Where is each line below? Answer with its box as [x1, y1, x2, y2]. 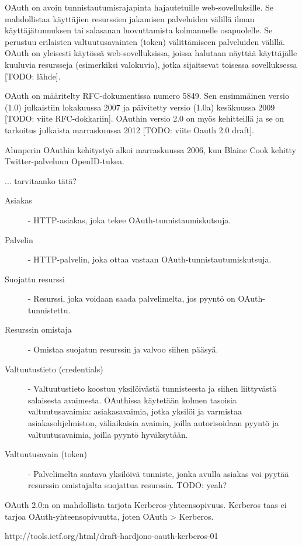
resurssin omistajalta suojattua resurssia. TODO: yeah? [28, 479, 227, 491]
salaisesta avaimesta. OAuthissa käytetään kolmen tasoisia [28, 393, 237, 406]
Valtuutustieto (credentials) [5, 362, 103, 375]
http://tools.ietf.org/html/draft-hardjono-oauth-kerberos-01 [5, 530, 218, 542]
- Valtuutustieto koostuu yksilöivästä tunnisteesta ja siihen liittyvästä [28, 382, 277, 395]
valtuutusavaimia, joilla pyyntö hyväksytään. [28, 428, 188, 440]
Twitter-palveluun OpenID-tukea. [5, 155, 124, 167]
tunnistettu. [28, 303, 71, 316]
